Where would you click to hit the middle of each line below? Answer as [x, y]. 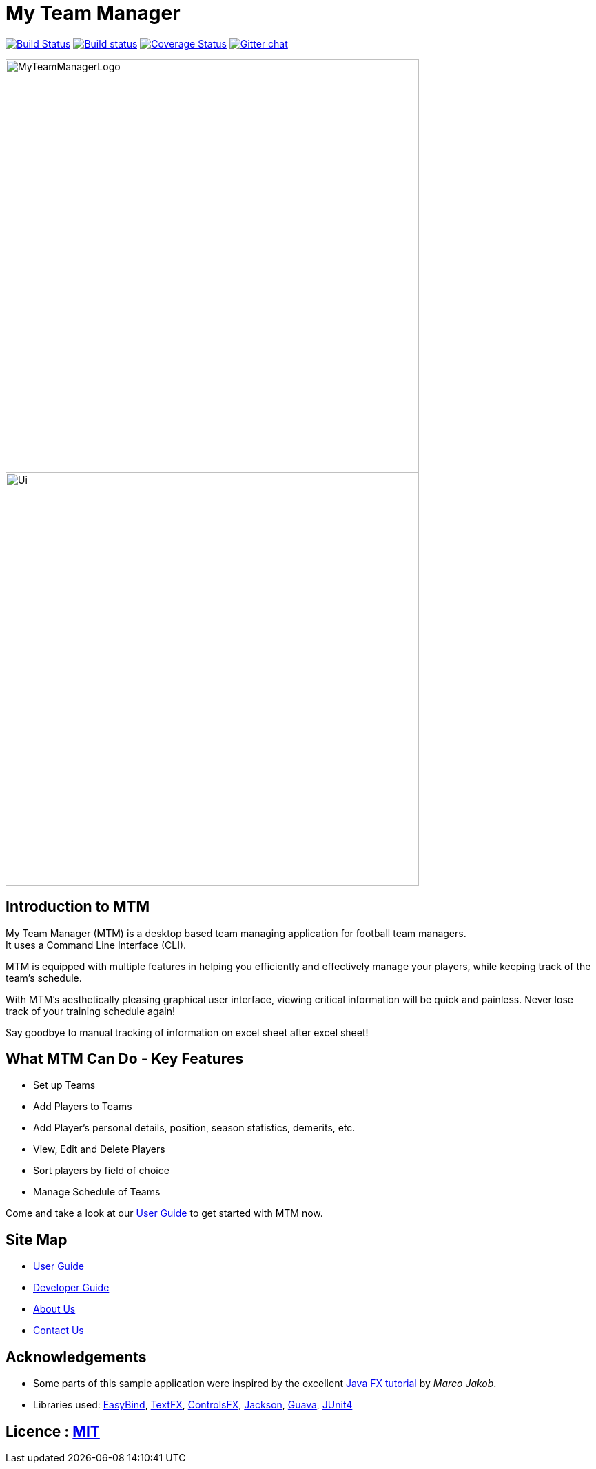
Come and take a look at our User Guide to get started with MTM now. [164, 1213]
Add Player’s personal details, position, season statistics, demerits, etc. [194, 1128]
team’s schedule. [44, 978]
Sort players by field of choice [101, 1171]
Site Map [37, 1240]
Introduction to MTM [78, 907]
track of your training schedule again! [91, 1011]
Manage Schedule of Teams [97, 1192]
